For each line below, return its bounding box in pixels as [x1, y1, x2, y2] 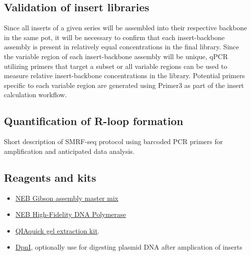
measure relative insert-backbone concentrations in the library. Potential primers [4, 70, 245, 81]
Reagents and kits [4, 170, 96, 185]
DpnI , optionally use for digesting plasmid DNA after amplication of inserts [15, 242, 242, 252]
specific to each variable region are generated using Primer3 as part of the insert [4, 80, 244, 90]
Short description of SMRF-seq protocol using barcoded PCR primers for [4, 136, 223, 147]
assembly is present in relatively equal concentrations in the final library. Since [4, 42, 239, 52]
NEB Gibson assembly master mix [15, 192, 119, 203]
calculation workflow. [4, 89, 67, 100]
